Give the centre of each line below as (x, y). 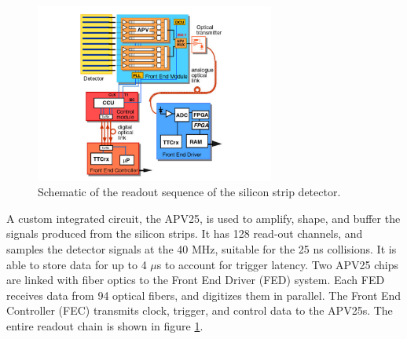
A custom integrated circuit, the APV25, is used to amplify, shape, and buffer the (203, 218)
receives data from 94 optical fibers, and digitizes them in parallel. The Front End (204, 295)
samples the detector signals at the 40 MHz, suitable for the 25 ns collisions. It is (202, 248)
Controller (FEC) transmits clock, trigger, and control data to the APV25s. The (200, 310)
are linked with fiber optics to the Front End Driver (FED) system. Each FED (196, 280)
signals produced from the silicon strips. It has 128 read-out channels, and (185, 233)
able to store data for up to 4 (77, 264)
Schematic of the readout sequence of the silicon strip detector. (189, 192)
